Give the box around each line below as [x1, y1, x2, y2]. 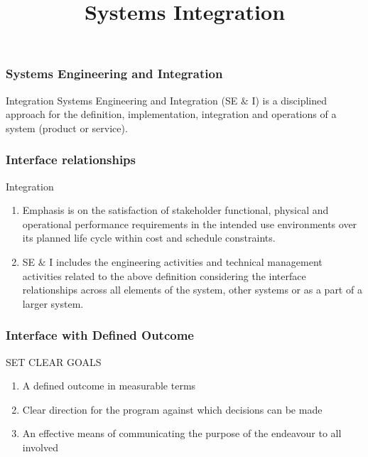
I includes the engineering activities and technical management [49, 254, 323, 269]
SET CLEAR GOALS [6, 354, 102, 369]
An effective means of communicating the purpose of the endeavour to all [22, 426, 342, 441]
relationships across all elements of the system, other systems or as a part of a [22, 282, 362, 297]
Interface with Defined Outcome [6, 326, 194, 344]
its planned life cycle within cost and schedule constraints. [22, 230, 276, 245]
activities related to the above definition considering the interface [22, 268, 306, 283]
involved [22, 440, 58, 455]
